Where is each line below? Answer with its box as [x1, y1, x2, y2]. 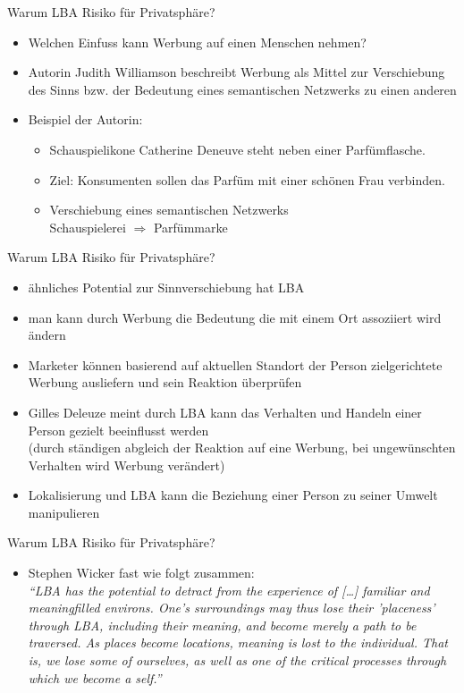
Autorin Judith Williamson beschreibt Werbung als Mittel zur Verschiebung [28, 63, 445, 81]
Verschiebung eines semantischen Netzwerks [49, 200, 289, 219]
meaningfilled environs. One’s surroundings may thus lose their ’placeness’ [28, 598, 435, 617]
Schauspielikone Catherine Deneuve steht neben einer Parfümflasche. [49, 139, 426, 158]
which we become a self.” [28, 668, 162, 687]
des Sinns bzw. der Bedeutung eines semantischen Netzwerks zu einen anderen [28, 80, 457, 98]
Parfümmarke [153, 217, 228, 236]
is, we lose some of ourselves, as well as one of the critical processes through [28, 651, 447, 670]
